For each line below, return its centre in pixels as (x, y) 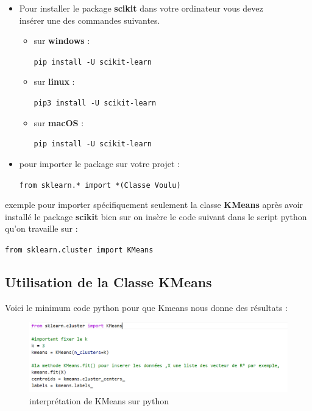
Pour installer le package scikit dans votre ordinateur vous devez (141, 8)
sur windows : (62, 41)
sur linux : (54, 81)
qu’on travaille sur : (41, 228)
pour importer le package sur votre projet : (100, 163)
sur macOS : (59, 122)
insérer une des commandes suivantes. (90, 20)
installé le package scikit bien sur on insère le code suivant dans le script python (156, 216)
